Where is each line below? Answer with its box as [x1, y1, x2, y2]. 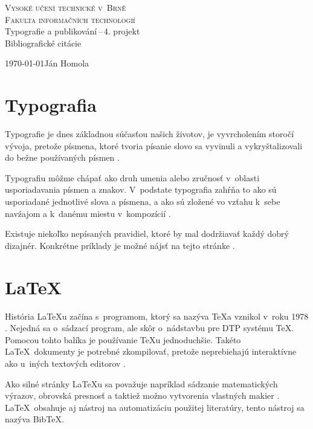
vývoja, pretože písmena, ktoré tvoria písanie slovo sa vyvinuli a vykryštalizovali [5, 139, 303, 152]
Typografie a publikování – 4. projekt [5, 25, 140, 37]
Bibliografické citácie [5, 36, 82, 49]
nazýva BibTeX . [5, 413, 64, 425]
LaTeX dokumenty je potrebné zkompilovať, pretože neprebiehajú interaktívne [5, 345, 297, 358]
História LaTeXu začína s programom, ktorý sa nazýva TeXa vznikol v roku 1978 [5, 309, 309, 322]
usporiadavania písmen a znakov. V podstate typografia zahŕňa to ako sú [5, 183, 277, 196]
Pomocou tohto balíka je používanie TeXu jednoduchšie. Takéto [5, 333, 241, 346]
